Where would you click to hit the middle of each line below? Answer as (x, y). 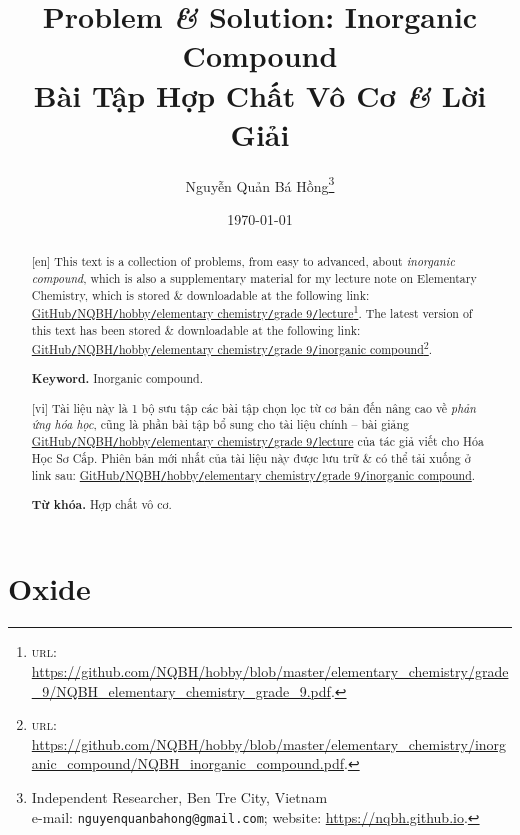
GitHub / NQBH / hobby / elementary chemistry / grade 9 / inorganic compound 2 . (232, 348)
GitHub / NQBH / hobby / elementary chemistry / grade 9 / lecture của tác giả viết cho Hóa (257, 440)
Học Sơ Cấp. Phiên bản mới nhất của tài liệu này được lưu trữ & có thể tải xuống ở (251, 458)
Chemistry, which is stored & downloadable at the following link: (200, 294)
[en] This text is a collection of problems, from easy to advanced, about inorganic (243, 261)
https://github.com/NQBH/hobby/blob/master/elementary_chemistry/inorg (269, 743)
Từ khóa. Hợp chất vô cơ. (101, 504)
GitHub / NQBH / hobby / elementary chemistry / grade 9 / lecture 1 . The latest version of (252, 312)
